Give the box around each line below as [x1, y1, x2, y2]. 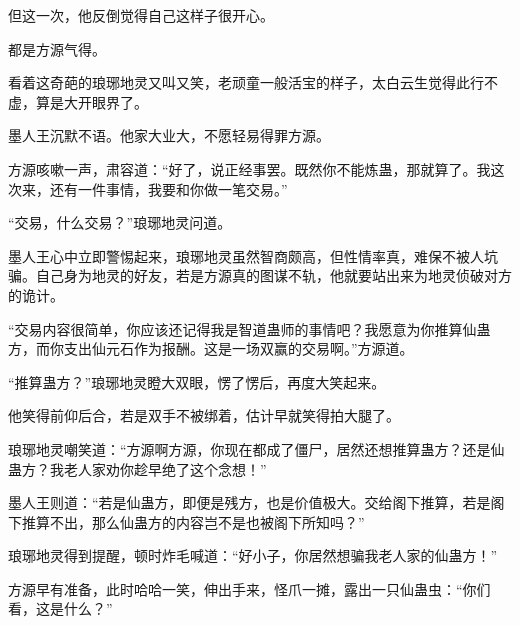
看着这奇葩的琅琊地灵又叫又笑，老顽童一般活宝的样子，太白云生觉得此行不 [8, 72, 498, 93]
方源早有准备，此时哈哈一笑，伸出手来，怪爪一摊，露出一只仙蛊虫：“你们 [8, 578, 491, 599]
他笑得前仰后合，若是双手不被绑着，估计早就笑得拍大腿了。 [8, 405, 400, 426]
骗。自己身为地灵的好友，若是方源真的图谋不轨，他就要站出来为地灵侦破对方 [8, 265, 512, 286]
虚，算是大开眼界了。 [8, 91, 148, 112]
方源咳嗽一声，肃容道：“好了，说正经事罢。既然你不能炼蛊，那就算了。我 [8, 158, 491, 179]
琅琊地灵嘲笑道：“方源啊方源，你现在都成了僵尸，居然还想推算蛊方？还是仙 [8, 438, 505, 459]
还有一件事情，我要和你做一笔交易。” [49, 178, 288, 199]
